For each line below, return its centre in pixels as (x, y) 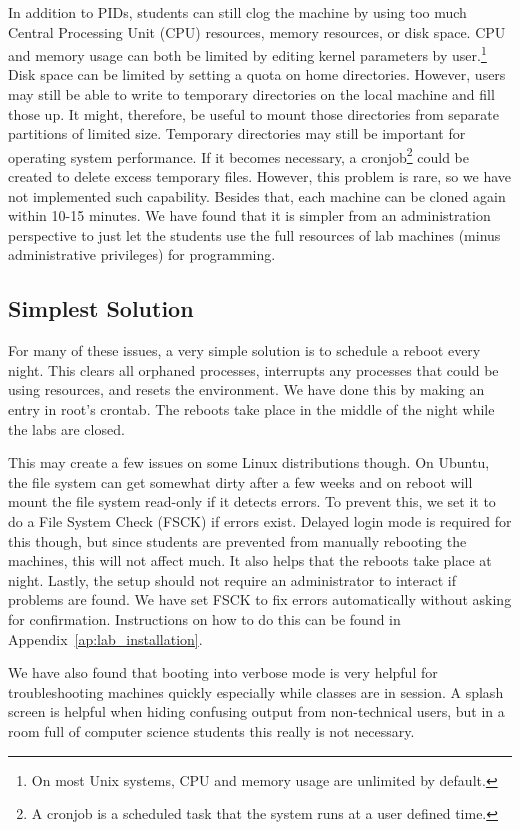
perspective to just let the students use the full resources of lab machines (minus (254, 234)
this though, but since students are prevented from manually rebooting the (237, 540)
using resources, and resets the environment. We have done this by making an (246, 389)
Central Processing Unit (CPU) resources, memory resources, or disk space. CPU (257, 31)
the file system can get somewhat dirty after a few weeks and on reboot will (240, 481)
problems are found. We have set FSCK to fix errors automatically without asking (260, 599)
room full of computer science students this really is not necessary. (211, 730)
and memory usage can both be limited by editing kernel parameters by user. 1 (247, 53)
